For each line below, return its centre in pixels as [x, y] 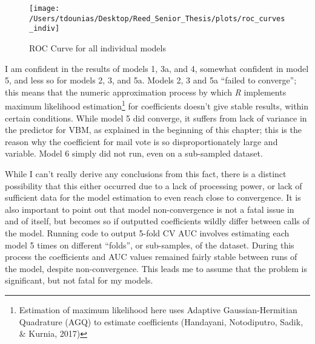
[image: [45, 8]
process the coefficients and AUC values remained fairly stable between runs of [151, 257]
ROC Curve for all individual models [98, 47]
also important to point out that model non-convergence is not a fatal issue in [150, 209]
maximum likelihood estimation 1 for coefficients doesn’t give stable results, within [157, 105]
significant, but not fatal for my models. [79, 280]
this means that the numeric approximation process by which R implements [146, 92]
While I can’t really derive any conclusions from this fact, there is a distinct [146, 173]
